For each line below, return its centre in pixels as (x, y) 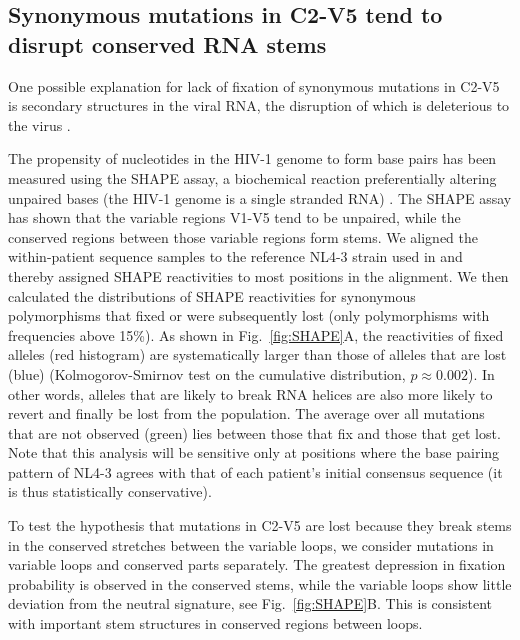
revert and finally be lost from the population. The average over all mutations (246, 413)
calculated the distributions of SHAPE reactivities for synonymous (212, 295)
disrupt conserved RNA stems (167, 43)
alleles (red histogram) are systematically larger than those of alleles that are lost (257, 354)
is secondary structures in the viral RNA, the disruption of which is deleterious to (259, 105)
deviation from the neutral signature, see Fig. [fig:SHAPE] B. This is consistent (250, 603)
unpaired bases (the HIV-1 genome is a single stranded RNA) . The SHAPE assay (260, 197)
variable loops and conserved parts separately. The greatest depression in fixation (257, 564)
